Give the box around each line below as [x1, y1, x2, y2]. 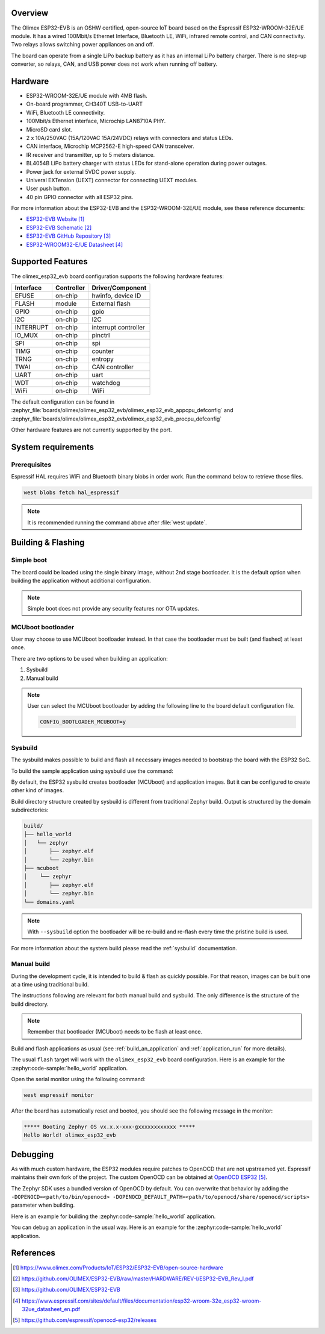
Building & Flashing [11, 538, 85, 548]
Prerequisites [11, 460, 51, 469]
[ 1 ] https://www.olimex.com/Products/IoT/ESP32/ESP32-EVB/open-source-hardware [13, 1264, 224, 1271]
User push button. [26, 185, 72, 192]
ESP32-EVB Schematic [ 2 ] [26, 224, 92, 231]
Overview [11, 8, 49, 18]
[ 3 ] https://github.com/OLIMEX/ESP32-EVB [13, 1286, 120, 1294]
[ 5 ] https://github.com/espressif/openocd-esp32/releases [13, 1317, 157, 1324]
